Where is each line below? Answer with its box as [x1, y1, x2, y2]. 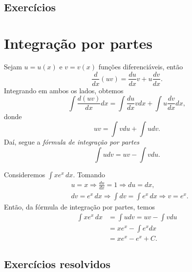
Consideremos [4, 169, 45, 179]
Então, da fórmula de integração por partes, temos [4, 202, 155, 212]
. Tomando [73, 169, 106, 179]
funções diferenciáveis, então [98, 61, 183, 71]
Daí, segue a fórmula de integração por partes [4, 137, 140, 147]
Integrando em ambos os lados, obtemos [4, 85, 124, 95]
